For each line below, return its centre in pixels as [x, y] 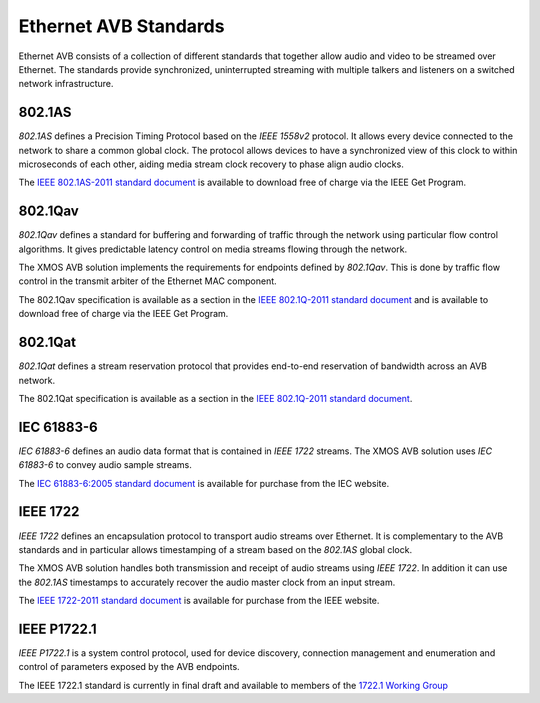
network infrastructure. [66, 84]
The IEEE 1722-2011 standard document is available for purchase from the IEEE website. [199, 601]
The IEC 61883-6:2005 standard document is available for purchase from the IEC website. [204, 483]
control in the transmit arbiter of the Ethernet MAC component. [147, 281]
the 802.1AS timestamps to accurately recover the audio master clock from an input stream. [207, 582]
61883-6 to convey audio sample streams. [105, 465]
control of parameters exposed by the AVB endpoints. [129, 667]
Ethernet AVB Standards [121, 26]
